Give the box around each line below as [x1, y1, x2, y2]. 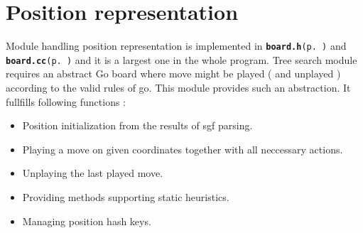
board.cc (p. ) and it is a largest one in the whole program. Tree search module [6, 52, 357, 67]
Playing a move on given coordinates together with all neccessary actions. [22, 141, 343, 156]
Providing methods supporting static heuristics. [22, 190, 229, 204]
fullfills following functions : [6, 94, 126, 109]
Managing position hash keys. [22, 213, 151, 228]
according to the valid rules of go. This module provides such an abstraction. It [6, 80, 351, 95]
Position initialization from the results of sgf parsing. [22, 118, 253, 133]
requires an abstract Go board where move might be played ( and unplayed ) [6, 66, 341, 81]
